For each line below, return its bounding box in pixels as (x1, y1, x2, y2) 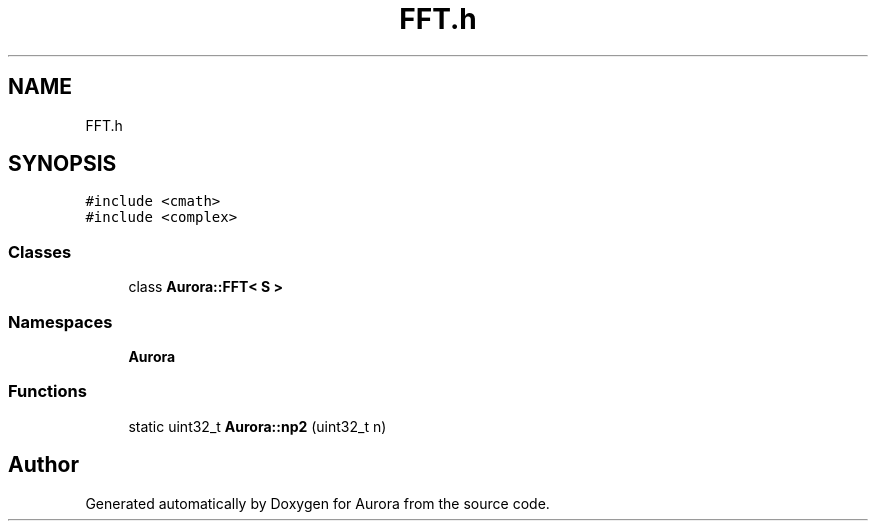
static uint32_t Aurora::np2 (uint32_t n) (128, 417, 387, 435)
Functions (8, 381, 87, 402)
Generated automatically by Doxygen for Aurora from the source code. (85, 494, 550, 512)
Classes (8, 241, 72, 262)
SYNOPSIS (8, 151, 117, 177)
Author (8, 452, 79, 478)
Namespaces (8, 311, 113, 332)
